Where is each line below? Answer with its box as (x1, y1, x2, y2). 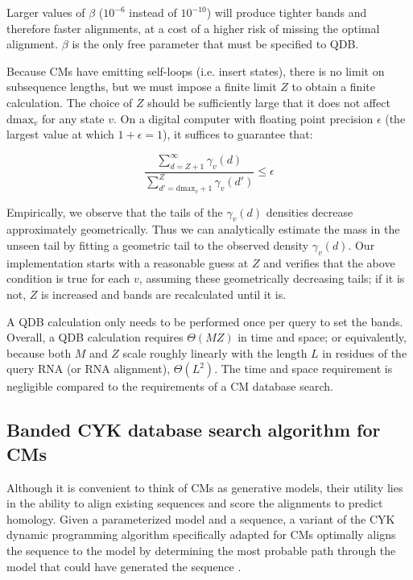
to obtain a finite (291, 78, 375, 95)
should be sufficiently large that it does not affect (147, 93, 390, 110)
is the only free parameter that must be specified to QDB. (72, 35, 359, 52)
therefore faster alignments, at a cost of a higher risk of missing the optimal (6, 19, 380, 36)
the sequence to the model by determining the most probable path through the (6, 541, 396, 558)
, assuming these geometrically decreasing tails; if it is (138, 270, 405, 287)
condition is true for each (6, 270, 130, 287)
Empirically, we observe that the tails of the (6, 203, 223, 220)
